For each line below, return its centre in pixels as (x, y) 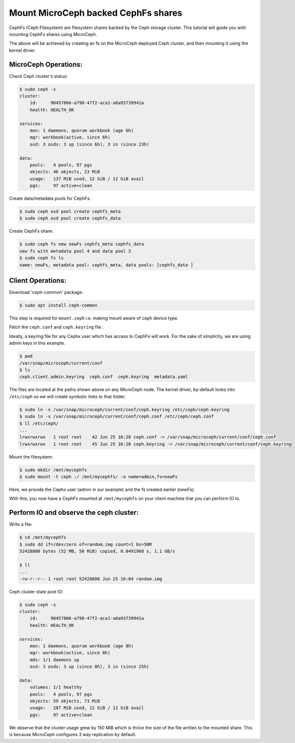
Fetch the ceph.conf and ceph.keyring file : (57, 327)
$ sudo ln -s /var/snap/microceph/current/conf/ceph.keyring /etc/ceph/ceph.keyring (124, 409)
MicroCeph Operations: (46, 64)
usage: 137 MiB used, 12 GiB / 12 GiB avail (87, 179)
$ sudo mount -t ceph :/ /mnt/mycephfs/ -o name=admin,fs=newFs (99, 477)
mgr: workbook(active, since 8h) (70, 653)
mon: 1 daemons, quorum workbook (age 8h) (82, 646)
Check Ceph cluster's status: (39, 76)
